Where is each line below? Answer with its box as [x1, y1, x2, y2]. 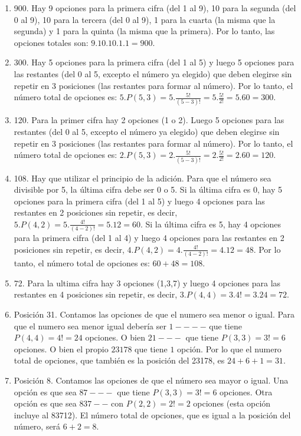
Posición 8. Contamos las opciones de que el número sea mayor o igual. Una [14, 374, 289, 386]
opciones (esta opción [193, 397, 271, 409]
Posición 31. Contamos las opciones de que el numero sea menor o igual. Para [14, 308, 295, 320]
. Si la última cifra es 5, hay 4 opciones [140, 217, 282, 230]
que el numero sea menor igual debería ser [14, 319, 166, 332]
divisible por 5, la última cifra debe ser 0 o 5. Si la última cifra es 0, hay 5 [14, 183, 283, 196]
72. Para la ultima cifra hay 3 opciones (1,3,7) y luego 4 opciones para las [14, 276, 281, 289]
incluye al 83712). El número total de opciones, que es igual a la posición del [14, 408, 291, 421]
